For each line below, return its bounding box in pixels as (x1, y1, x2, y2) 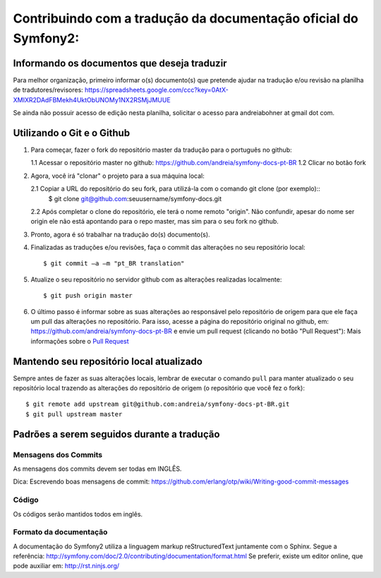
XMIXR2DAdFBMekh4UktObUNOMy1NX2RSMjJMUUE (13, 95, 171, 104)
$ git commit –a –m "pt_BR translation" (43, 260, 185, 267)
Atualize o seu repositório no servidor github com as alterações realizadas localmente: (30, 275, 282, 284)
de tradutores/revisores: (13, 85, 84, 95)
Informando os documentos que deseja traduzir (13, 57, 227, 69)
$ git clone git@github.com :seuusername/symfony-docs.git (48, 194, 222, 203)
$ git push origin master (43, 291, 133, 300)
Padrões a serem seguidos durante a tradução (13, 428, 220, 440)
